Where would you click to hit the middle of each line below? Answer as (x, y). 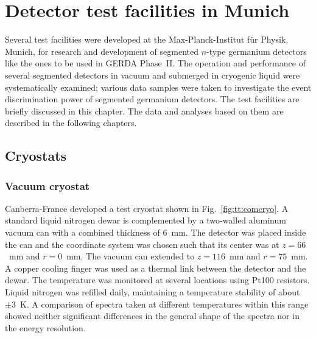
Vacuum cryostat (47, 185)
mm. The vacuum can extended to (131, 256)
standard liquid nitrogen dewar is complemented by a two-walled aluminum (146, 220)
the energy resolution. (45, 327)
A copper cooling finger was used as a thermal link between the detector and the (156, 268)
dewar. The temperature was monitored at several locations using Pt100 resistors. (157, 280)
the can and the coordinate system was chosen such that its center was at (142, 244)
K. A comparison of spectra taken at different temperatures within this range (164, 304)
